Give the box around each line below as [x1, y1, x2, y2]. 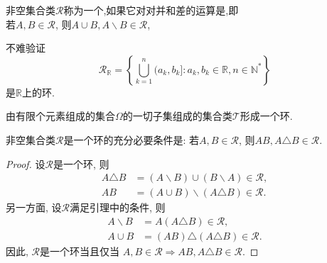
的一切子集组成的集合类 [122, 108, 232, 123]
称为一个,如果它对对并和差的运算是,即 [63, 3, 239, 17]
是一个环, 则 [53, 156, 109, 171]
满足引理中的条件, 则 [70, 200, 166, 215]
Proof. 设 [6, 156, 45, 171]
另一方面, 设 [6, 200, 62, 215]
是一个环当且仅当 [40, 243, 120, 258]
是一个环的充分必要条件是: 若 [63, 132, 200, 147]
